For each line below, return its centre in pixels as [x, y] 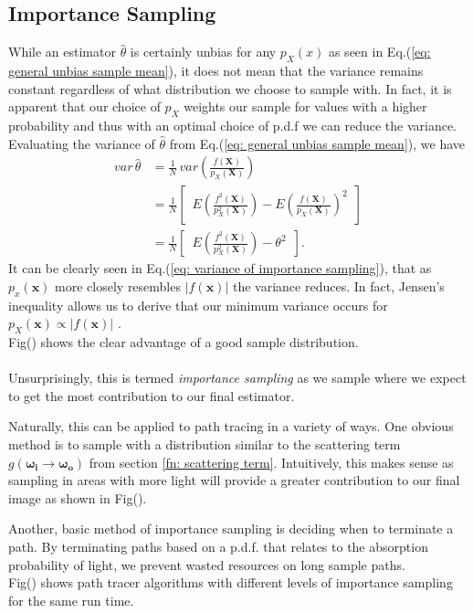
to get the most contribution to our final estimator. [152, 395]
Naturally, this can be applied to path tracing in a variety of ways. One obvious [231, 426]
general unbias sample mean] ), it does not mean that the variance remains [216, 70]
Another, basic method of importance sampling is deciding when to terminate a [231, 528]
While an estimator [62, 52]
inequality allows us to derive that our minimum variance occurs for [198, 305]
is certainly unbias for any [203, 52]
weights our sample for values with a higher [305, 106]
